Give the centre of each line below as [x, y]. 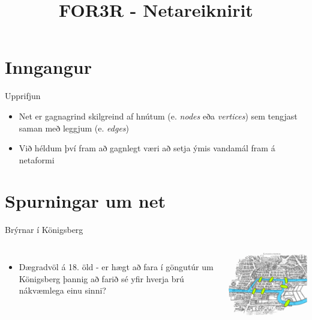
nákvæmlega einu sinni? [62, 290]
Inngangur [48, 67]
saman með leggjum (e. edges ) [74, 128]
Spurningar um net [85, 201]
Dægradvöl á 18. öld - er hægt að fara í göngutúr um [116, 267]
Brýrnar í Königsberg [44, 230]
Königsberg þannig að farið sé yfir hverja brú [101, 278]
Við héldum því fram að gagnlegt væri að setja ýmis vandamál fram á [147, 148]
